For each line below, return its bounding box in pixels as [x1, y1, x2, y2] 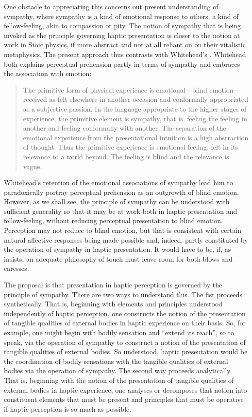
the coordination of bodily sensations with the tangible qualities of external [4, 356, 228, 366]
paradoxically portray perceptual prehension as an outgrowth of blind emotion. [4, 187, 239, 197]
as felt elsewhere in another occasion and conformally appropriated [49, 94, 249, 104]
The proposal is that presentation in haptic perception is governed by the [4, 280, 222, 290]
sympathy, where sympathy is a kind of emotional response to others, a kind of [4, 11, 239, 21]
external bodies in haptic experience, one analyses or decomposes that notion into [4, 384, 247, 395]
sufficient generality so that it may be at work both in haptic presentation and [4, 206, 237, 216]
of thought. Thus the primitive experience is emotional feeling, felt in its [23, 142, 238, 152]
